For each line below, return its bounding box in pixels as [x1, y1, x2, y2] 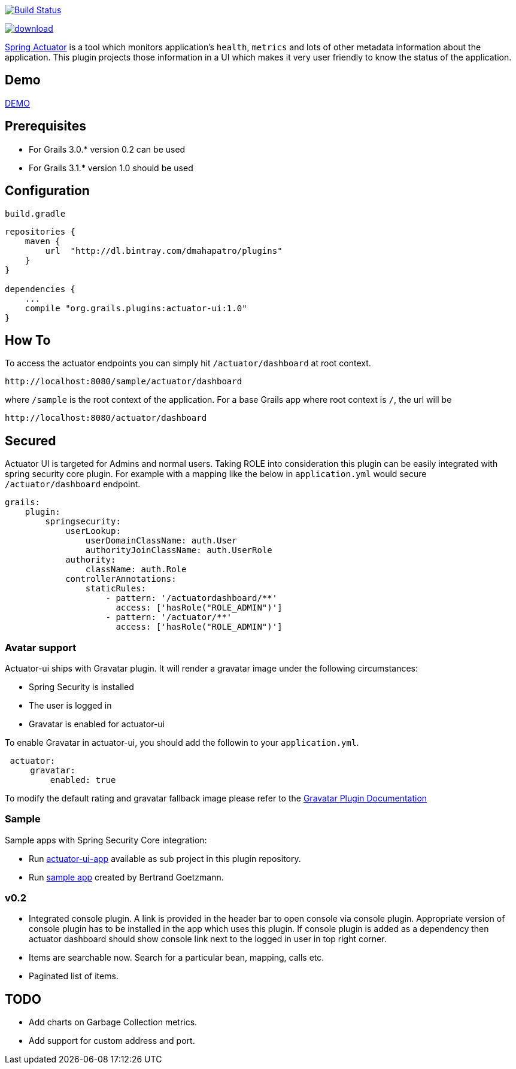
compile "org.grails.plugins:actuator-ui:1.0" [25, 303, 247, 313]
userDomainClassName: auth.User [85, 536, 237, 546]
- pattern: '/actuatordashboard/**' [105, 593, 278, 603]
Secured [5, 433, 56, 448]
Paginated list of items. [29, 971, 119, 982]
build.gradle [5, 208, 66, 218]
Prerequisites [5, 119, 86, 134]
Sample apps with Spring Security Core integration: [5, 834, 207, 845]
